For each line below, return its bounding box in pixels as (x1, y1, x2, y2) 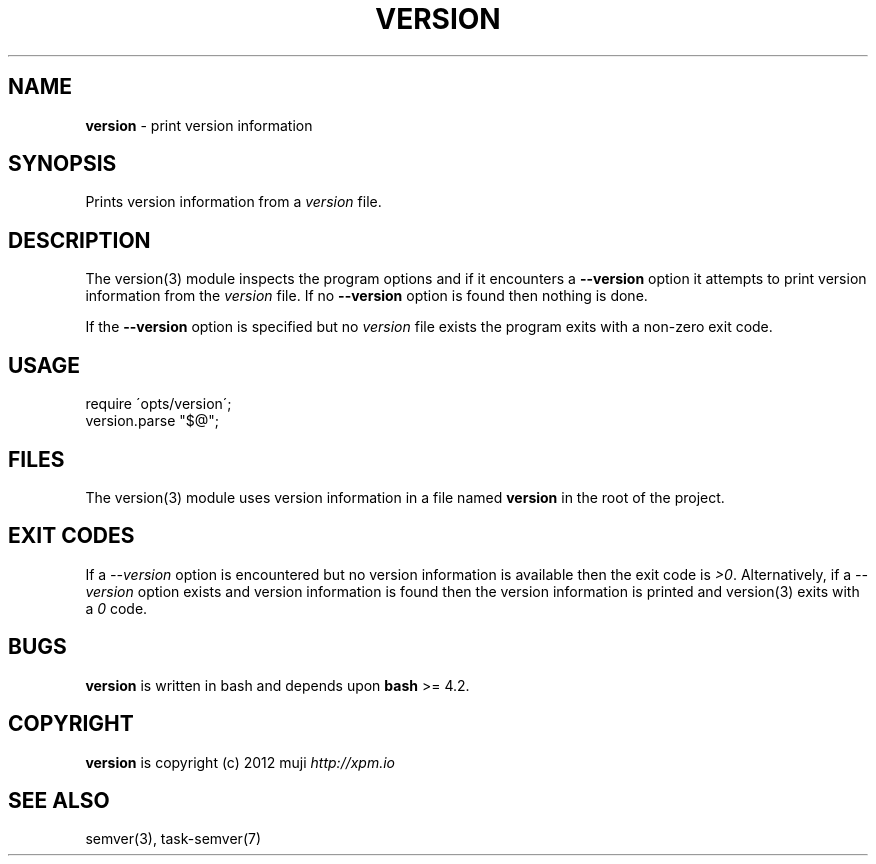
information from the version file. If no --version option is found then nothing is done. (85, 287, 648, 305)
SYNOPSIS (8, 151, 117, 177)
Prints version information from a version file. (85, 193, 382, 211)
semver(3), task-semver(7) (85, 830, 262, 848)
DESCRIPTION (8, 227, 151, 253)
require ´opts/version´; (85, 395, 232, 413)
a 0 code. (85, 599, 148, 617)
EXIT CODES (8, 523, 135, 549)
